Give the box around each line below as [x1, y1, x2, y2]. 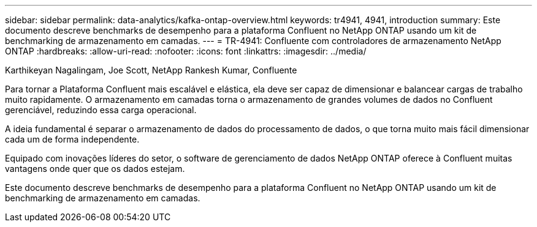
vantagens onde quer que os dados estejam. [5, 163, 185, 174]
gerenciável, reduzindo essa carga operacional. [5, 105, 197, 115]
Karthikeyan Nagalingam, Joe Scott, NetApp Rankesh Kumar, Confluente [5, 65, 297, 75]
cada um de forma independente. [5, 134, 140, 144]
